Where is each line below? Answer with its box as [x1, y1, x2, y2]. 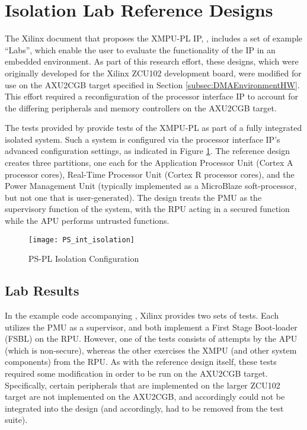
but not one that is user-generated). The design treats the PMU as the [5, 191, 262, 203]
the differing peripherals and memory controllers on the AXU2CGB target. [5, 101, 277, 114]
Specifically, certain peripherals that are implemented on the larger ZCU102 [5, 378, 280, 391]
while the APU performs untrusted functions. [5, 214, 170, 227]
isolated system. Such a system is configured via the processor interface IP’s [5, 133, 280, 145]
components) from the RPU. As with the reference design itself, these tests [5, 355, 277, 368]
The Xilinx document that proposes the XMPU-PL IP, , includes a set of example [5, 32, 303, 44]
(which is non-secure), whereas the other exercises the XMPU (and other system [5, 344, 297, 356]
